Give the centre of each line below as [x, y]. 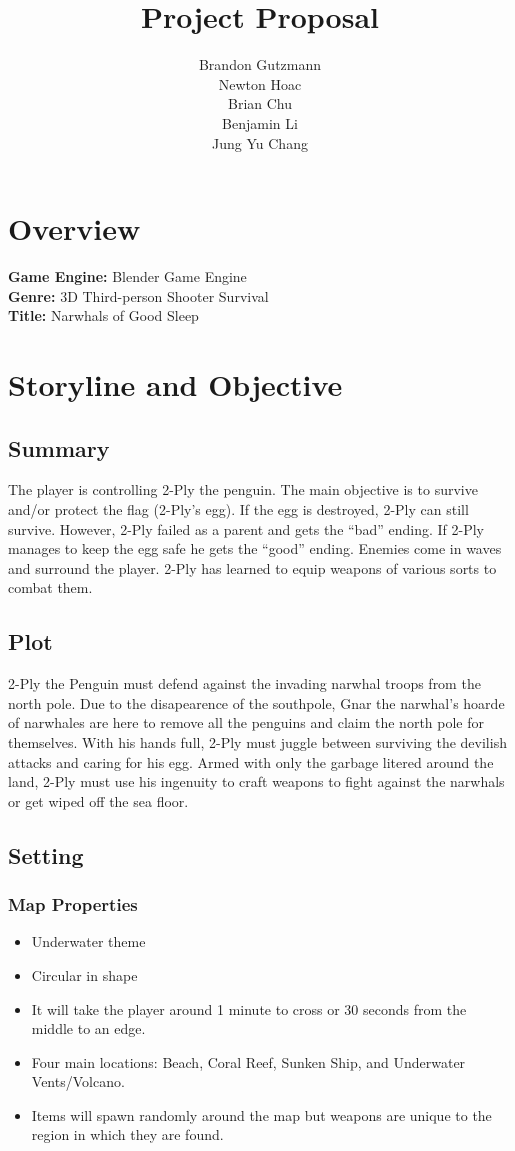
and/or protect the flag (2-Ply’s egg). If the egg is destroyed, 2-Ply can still [238, 508]
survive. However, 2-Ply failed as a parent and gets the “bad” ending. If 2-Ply [246, 528]
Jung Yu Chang [260, 142]
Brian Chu [260, 103]
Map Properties [73, 904]
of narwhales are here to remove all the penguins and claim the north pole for [246, 722]
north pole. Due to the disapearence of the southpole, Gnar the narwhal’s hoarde [256, 702]
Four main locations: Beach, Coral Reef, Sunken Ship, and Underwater [248, 1061]
